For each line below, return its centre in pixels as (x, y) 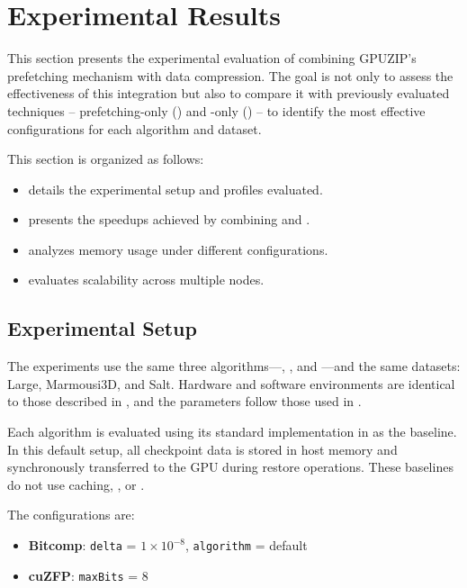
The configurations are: (71, 515)
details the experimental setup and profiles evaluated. (175, 189)
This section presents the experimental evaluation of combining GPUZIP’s (212, 58)
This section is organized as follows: (106, 159)
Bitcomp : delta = (82, 545)
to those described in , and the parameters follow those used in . (184, 401)
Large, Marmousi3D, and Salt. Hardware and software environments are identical (231, 383)
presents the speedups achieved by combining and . (169, 219)
